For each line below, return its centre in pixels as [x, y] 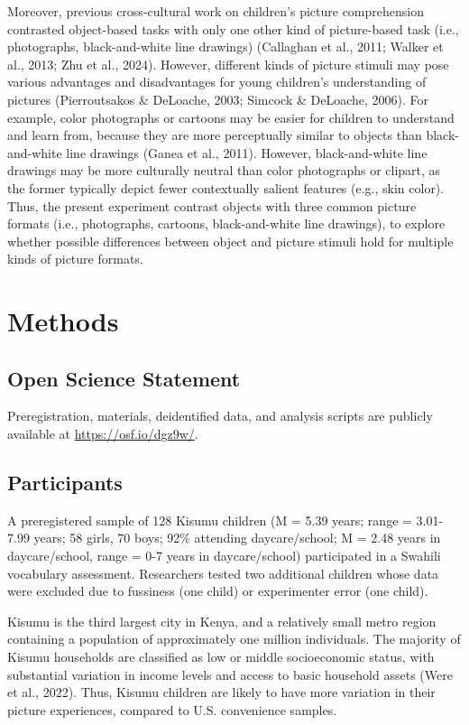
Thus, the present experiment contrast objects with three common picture [212, 205]
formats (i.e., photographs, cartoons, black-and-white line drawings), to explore [226, 223]
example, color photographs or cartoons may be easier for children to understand [231, 117]
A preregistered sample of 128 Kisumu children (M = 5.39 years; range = [210, 520]
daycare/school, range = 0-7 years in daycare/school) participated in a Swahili [224, 556]
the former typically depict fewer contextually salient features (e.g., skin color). [226, 187]
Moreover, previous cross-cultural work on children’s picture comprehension [216, 11]
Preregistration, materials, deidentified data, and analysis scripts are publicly [220, 416]
